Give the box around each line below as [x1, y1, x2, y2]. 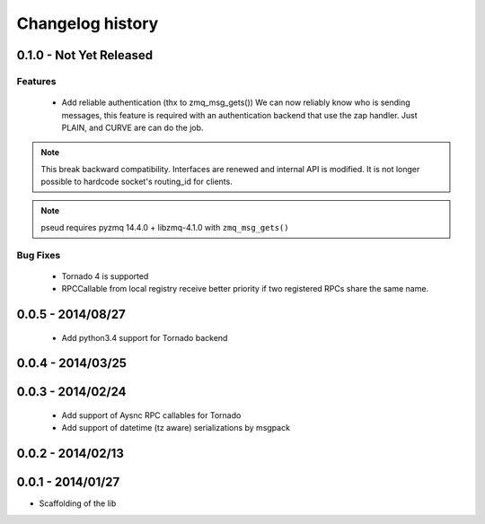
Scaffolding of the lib [39, 498, 117, 509]
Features [16, 74, 57, 87]
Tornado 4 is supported [61, 270, 149, 282]
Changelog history [16, 13, 159, 33]
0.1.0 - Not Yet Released [16, 48, 153, 63]
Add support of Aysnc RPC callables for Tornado [61, 410, 242, 421]
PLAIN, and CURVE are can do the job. [61, 122, 204, 133]
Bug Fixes [16, 249, 61, 261]
